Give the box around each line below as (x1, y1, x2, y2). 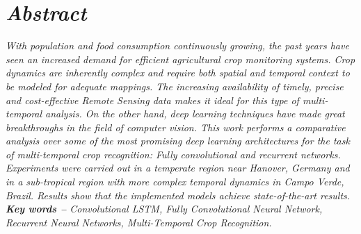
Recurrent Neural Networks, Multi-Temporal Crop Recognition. (6, 215, 272, 229)
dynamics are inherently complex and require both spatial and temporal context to (6, 65, 350, 80)
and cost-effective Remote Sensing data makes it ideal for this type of (6, 92, 299, 107)
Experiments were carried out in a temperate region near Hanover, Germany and (6, 160, 350, 175)
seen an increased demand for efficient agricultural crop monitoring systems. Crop (6, 51, 355, 66)
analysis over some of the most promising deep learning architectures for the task (6, 133, 350, 148)
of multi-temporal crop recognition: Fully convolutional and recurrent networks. (6, 147, 341, 161)
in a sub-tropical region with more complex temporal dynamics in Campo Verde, (6, 174, 344, 189)
